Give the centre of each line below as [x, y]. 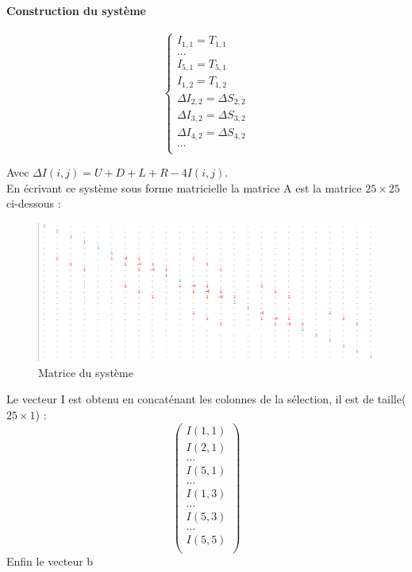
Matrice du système [86, 372]
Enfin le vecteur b [50, 561]
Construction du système [76, 10]
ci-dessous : [34, 203]
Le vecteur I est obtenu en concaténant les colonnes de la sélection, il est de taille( [206, 399]
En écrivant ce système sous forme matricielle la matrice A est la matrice [184, 187]
